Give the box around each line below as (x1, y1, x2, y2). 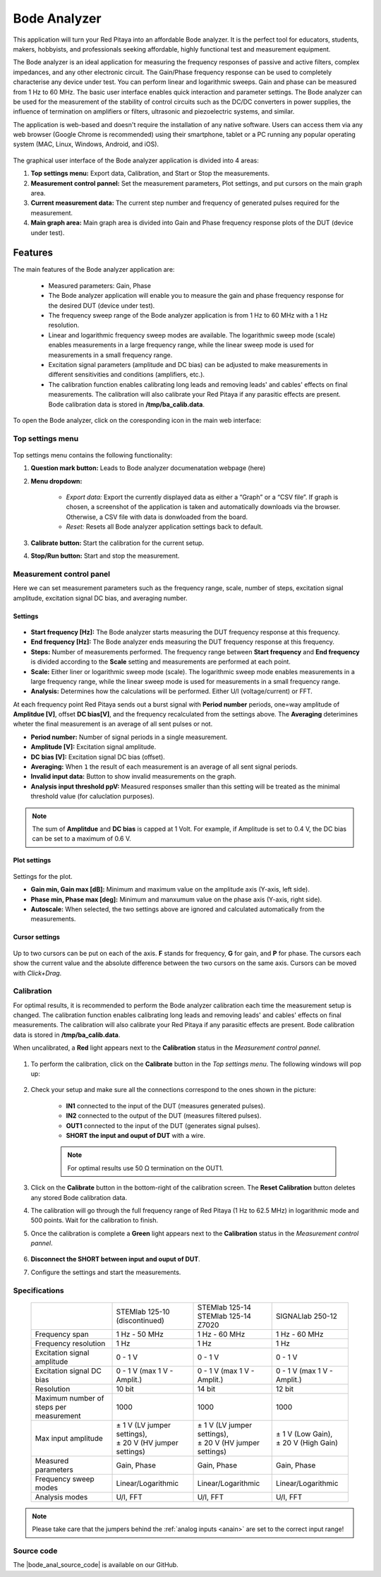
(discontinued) (116, 1315, 165, 1325)
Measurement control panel (13, 569, 111, 579)
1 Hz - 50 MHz (116, 1329, 164, 1339)
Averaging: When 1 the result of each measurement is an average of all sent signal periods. (30, 762, 298, 771)
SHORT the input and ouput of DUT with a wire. (66, 1131, 206, 1139)
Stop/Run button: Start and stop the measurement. (30, 551, 180, 560)
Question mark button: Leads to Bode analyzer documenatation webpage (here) (30, 464, 266, 472)
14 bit (197, 1384, 215, 1393)
